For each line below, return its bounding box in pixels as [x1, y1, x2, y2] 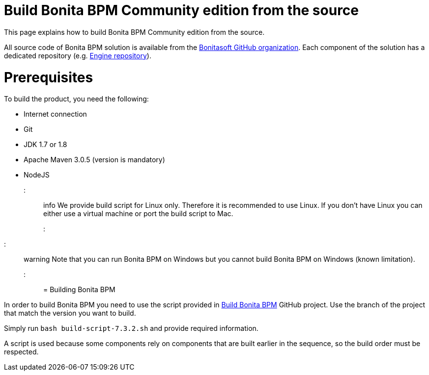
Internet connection [24, 110, 87, 119]
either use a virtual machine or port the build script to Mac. [43, 209, 233, 218]
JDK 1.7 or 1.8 [24, 140, 67, 149]
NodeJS [24, 171, 50, 179]
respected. [4, 348, 39, 356]
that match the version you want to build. [4, 309, 136, 318]
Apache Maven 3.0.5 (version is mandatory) [24, 155, 165, 164]
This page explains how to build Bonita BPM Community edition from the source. [4, 27, 265, 36]
